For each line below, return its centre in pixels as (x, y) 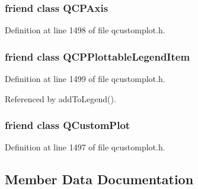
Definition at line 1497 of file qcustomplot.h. (85, 147)
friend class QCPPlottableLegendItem (98, 56)
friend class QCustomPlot (68, 125)
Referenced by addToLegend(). (60, 98)
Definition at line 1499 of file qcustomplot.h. (85, 79)
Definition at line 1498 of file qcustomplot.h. (85, 30)
